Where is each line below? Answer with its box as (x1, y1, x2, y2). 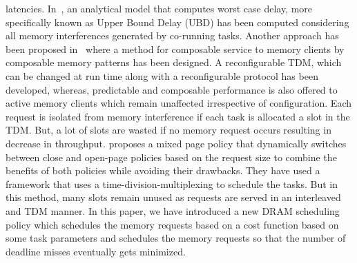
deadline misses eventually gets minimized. (6, 244, 186, 258)
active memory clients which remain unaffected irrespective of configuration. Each (6, 96, 352, 110)
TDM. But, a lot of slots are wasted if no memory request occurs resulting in (6, 123, 331, 137)
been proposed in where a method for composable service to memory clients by (6, 41, 345, 56)
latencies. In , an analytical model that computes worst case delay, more (6, 1, 313, 15)
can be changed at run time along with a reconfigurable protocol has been (6, 68, 318, 83)
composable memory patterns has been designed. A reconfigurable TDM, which (6, 55, 342, 70)
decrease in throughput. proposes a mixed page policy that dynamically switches (6, 136, 347, 150)
